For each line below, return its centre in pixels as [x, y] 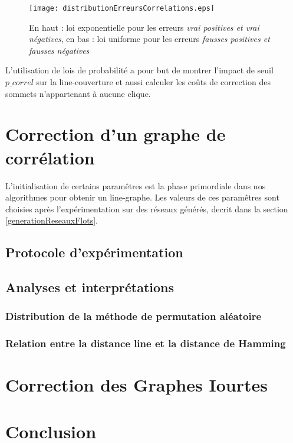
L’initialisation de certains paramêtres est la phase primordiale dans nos [136, 185]
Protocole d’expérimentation [94, 252]
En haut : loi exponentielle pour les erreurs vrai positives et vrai [144, 27]
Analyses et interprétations [90, 287]
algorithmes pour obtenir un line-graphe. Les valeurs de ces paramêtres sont [142, 197]
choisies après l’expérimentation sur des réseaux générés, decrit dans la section [147, 208]
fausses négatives [59, 50]
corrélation [50, 157]
